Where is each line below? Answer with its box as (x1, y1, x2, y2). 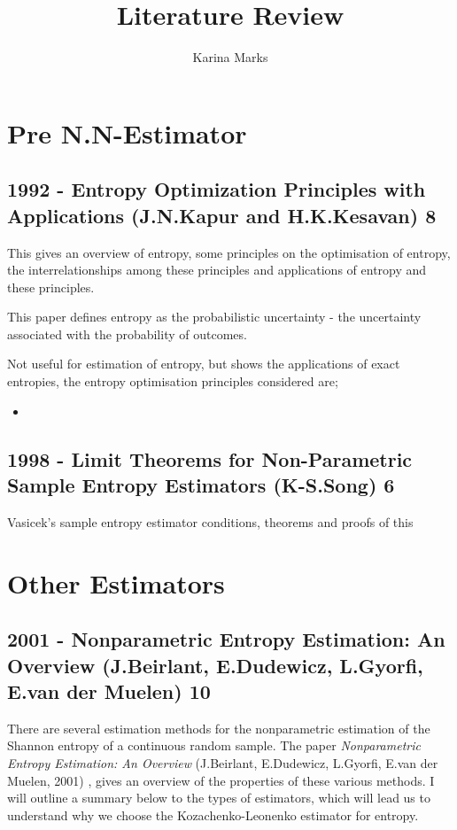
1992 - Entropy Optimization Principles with (7, 175, 426, 203)
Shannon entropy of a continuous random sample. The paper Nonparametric (7, 736, 421, 755)
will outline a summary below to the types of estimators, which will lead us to (7, 788, 430, 807)
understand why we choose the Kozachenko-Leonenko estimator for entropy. (7, 805, 419, 824)
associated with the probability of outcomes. (7, 324, 247, 343)
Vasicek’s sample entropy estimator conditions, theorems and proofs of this (7, 512, 414, 531)
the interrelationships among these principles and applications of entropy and (7, 260, 427, 279)
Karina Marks (192, 48, 268, 66)
